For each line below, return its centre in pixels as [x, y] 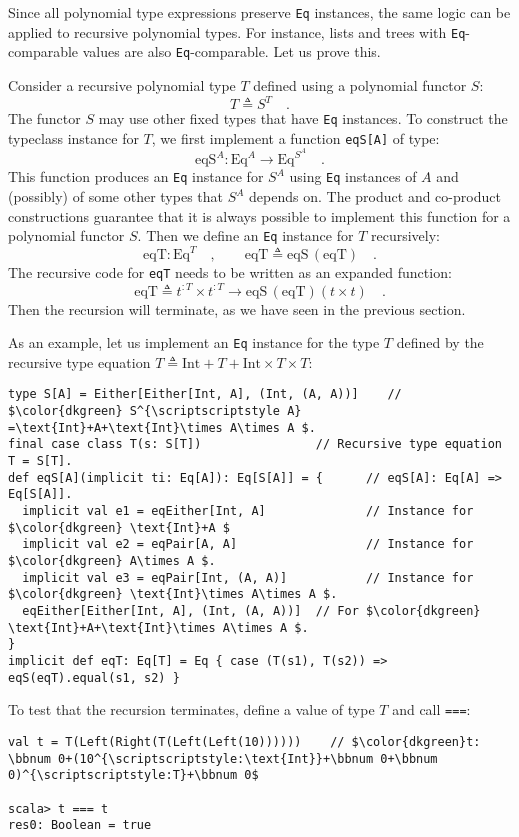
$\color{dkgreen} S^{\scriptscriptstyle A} [155, 411]
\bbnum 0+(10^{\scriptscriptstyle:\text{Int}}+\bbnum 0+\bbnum [223, 758]
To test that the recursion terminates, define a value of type [191, 709]
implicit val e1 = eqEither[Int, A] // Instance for [248, 511]
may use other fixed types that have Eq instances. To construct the [303, 118]
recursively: [405, 235]
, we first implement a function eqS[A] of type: [295, 137]
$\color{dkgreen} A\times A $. [112, 561]
